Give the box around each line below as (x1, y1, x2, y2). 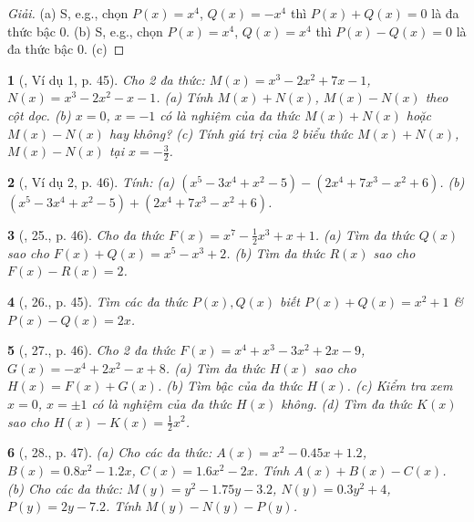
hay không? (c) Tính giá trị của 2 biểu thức (108, 123, 354, 142)
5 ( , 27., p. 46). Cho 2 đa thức (7, 340, 176, 360)
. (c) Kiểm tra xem (346, 376, 453, 395)
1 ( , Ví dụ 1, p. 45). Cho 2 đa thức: (7, 69, 205, 89)
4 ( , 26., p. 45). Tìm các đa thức (7, 292, 188, 310)
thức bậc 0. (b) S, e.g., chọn (7, 21, 163, 40)
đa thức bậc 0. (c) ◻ (7, 39, 125, 58)
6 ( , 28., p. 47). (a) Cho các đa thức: (7, 443, 212, 462)
